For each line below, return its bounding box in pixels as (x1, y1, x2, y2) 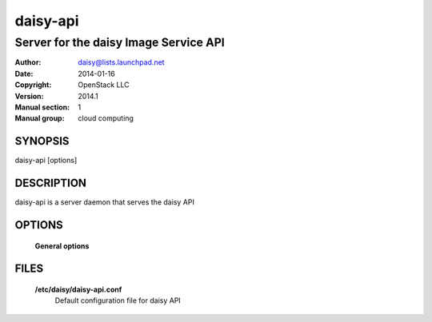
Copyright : (14, 80, 52, 89)
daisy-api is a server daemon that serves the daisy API (14, 197, 195, 207)
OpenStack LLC (78, 80, 130, 89)
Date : (14, 69, 34, 78)
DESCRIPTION (14, 177, 87, 190)
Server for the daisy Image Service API (14, 35, 225, 50)
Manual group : (14, 113, 65, 123)
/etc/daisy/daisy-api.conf (34, 284, 122, 294)
